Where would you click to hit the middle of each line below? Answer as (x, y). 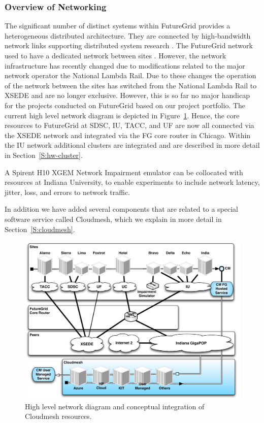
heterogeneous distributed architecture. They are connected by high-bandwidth (128, 35)
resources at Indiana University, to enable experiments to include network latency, (132, 182)
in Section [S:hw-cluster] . (44, 155)
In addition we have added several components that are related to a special (121, 209)
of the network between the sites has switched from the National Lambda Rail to (131, 85)
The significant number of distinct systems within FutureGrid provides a (118, 26)
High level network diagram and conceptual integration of (115, 406)
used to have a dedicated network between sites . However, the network (115, 55)
